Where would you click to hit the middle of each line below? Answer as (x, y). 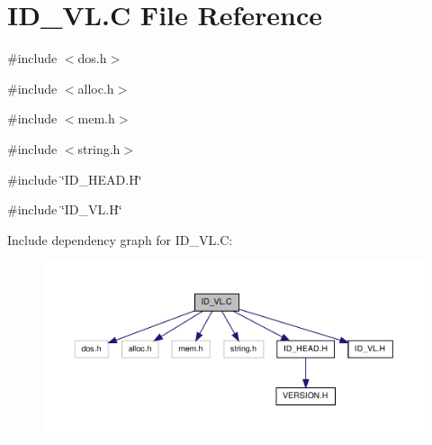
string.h (99, 148)
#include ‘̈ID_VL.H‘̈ (65, 209)
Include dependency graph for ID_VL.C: (120, 239)
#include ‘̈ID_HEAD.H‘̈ (75, 179)
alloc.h (96, 88)
